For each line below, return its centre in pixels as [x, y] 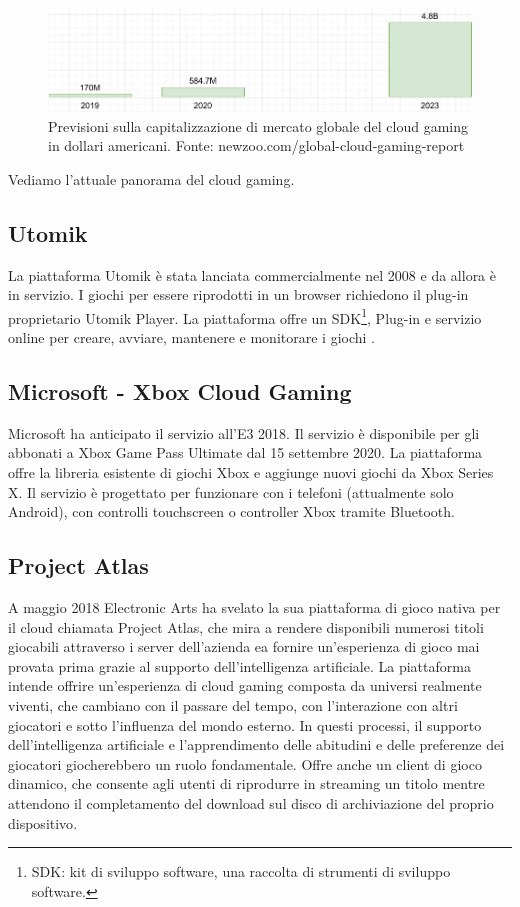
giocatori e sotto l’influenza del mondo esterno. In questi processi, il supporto [245, 724]
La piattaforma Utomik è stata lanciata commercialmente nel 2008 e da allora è [252, 274]
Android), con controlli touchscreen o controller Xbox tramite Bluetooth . [231, 511]
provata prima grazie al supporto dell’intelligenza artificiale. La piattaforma [239, 665]
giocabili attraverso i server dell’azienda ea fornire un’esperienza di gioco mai [244, 646]
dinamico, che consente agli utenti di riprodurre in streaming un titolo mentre [246, 783]
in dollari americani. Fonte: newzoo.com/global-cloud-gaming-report [256, 145]
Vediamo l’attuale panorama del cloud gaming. [151, 178]
